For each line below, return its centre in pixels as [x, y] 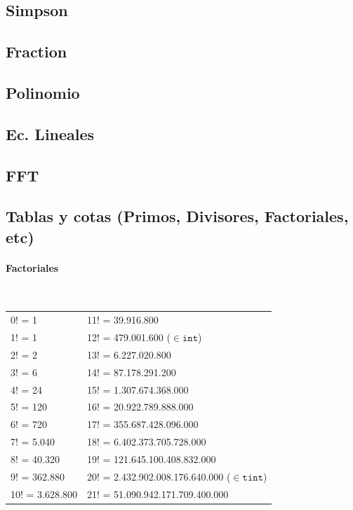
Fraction [36, 51]
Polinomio [43, 92]
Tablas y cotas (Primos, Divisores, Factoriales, [177, 216]
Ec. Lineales [50, 133]
